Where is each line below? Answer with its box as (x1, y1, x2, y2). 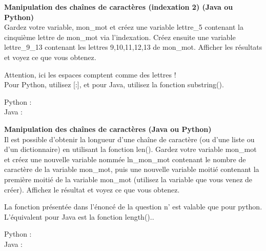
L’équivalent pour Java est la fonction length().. (4, 211, 154, 222)
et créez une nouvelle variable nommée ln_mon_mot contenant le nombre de (4, 153, 246, 164)
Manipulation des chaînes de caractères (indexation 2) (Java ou (4, 2, 233, 12)
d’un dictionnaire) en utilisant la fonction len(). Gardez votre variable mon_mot (4, 144, 257, 155)
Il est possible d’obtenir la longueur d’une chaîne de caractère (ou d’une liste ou (4, 133, 255, 144)
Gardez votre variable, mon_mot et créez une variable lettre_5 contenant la (4, 22, 243, 32)
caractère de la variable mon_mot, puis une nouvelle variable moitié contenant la (4, 164, 259, 175)
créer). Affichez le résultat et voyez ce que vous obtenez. (4, 184, 180, 195)
